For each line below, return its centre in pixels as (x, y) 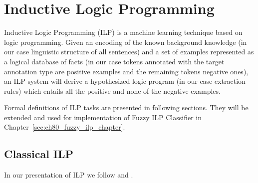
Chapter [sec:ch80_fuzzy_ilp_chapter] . (65, 127)
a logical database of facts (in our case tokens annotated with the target (114, 61)
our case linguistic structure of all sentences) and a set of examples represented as (129, 52)
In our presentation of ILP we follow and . (69, 175)
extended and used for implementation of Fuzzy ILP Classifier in (103, 117)
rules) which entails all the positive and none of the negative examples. (112, 91)
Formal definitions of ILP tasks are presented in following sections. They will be (126, 107)
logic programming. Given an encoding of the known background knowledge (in (126, 42)
